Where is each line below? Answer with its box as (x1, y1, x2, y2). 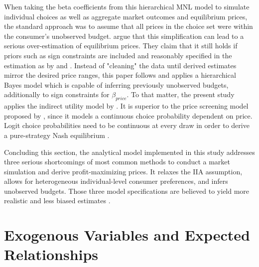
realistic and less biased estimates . (4, 195, 111, 206)
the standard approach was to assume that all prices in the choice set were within (4, 21, 253, 31)
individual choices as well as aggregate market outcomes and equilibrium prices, (4, 11, 248, 21)
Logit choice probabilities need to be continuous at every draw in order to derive (4, 120, 250, 131)
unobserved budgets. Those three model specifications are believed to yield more (4, 185, 250, 196)
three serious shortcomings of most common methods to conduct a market (4, 156, 231, 167)
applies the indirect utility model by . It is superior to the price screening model (4, 101, 249, 111)
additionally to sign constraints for (4, 89, 110, 100)
